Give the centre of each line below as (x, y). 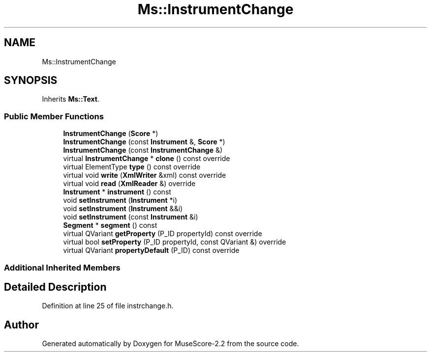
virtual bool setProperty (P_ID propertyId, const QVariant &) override (175, 242)
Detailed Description (55, 287)
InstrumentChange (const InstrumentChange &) (143, 150)
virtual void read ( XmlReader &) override (129, 184)
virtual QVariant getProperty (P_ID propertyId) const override (163, 234)
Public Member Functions (54, 116)
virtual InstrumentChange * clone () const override (147, 159)
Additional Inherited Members (62, 267)
